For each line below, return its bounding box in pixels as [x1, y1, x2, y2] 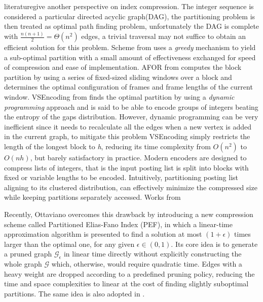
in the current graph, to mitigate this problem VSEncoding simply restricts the [4, 131, 250, 142]
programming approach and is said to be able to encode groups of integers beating [4, 101, 258, 112]
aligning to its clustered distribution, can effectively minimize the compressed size [4, 182, 257, 192]
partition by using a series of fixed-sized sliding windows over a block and [4, 71, 232, 82]
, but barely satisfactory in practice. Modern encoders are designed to [30, 152, 247, 163]
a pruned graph [4, 248, 52, 259]
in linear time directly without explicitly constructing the [63, 248, 242, 259]
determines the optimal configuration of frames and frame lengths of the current [4, 81, 253, 92]
